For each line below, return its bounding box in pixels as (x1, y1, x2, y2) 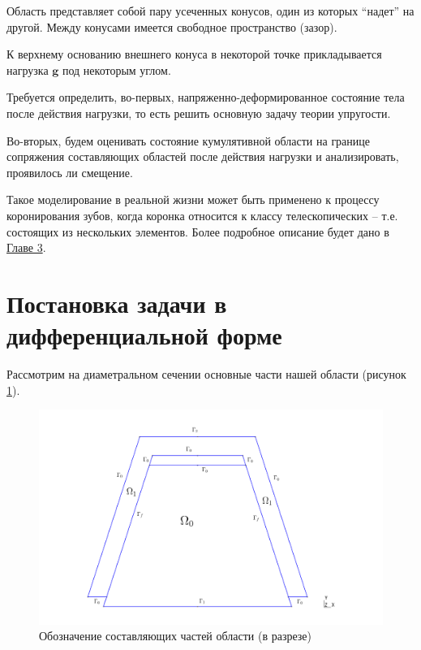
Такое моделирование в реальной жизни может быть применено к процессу (6, 191, 380, 208)
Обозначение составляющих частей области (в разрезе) (39, 627, 312, 644)
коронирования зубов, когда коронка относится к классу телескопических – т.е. (6, 206, 398, 223)
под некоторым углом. (62, 61, 171, 78)
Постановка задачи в (6, 286, 227, 319)
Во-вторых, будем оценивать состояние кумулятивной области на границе (6, 132, 371, 149)
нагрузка (6, 61, 49, 78)
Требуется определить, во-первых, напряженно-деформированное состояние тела (6, 89, 405, 106)
